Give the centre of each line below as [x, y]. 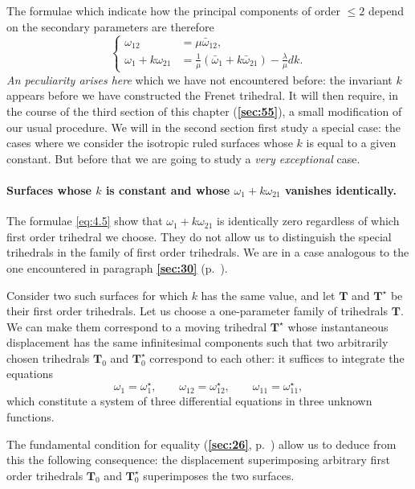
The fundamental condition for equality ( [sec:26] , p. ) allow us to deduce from [201, 444]
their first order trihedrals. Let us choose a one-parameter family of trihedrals [197, 311]
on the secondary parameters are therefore [110, 26]
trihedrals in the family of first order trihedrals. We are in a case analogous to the [208, 252]
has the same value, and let [268, 295]
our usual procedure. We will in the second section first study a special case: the [204, 127]
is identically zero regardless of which [308, 221]
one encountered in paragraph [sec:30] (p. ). [117, 267]
